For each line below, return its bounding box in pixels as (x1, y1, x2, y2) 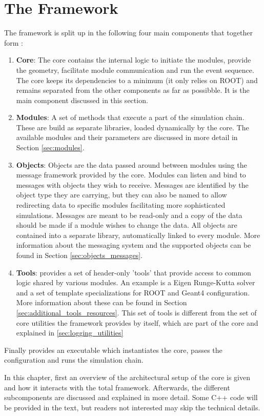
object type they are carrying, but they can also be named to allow (16, 189, 227, 200)
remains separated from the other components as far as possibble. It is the (16, 85, 250, 95)
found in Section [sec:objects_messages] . (16, 250, 143, 260)
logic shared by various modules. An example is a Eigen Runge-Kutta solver (16, 277, 255, 288)
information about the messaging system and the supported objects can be (16, 240, 251, 250)
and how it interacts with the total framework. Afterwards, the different (4, 382, 230, 392)
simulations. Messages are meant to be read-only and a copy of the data (16, 209, 242, 220)
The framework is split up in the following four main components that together (4, 27, 253, 38)
